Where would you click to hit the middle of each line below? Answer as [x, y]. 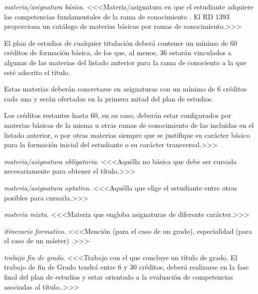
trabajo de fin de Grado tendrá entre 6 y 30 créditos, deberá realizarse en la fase [127, 267]
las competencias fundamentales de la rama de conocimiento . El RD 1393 [117, 16]
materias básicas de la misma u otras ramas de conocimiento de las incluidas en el [129, 125]
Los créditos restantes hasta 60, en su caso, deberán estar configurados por [118, 115]
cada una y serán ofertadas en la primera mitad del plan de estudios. [109, 98]
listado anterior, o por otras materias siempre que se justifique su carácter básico [127, 135]
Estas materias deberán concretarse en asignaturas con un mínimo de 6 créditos [126, 89]
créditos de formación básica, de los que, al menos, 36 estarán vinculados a [118, 52]
